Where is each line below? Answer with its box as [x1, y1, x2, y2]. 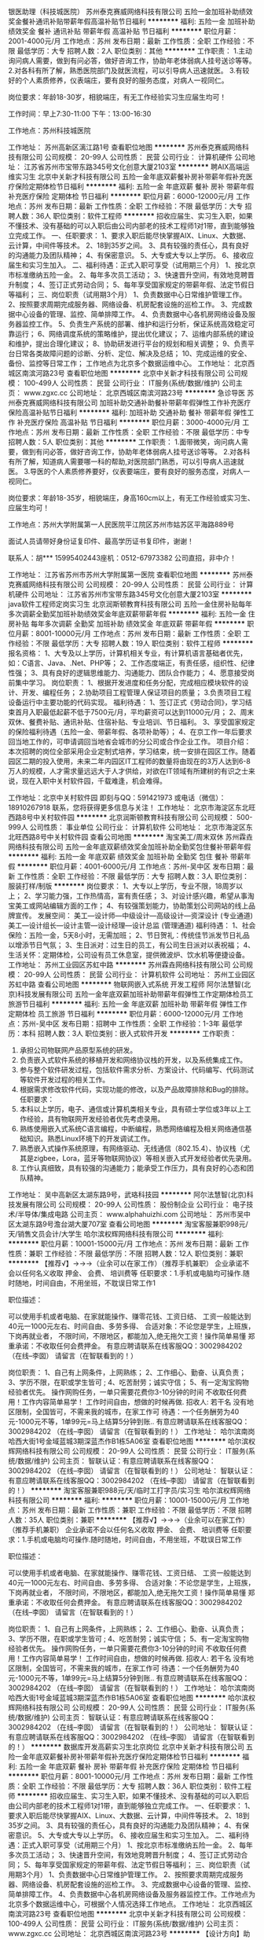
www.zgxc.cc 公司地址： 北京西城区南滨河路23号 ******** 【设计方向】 [8, 1929, 244, 1938]
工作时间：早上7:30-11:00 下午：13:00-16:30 [8, 109, 152, 118]
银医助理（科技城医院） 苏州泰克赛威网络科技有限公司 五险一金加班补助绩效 [8, 7, 253, 16]
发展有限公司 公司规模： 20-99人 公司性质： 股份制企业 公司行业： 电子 [14, 1200, 247, 1209]
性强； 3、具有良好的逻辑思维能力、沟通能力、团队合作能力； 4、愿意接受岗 [8, 668, 255, 678]
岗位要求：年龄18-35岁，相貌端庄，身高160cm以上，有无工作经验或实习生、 [8, 494, 255, 502]
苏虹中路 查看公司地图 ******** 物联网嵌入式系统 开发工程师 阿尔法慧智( [8, 979, 244, 989]
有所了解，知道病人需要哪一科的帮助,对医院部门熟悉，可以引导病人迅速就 [8, 457, 245, 466]
